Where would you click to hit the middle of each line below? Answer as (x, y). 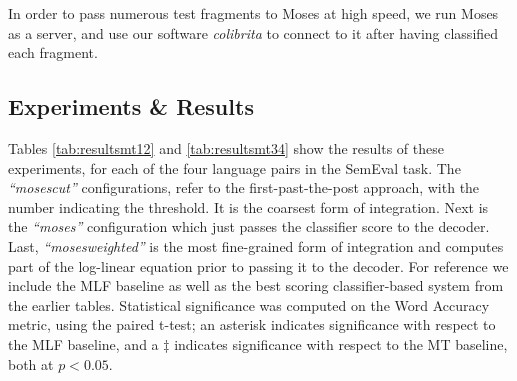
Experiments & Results (131, 106)
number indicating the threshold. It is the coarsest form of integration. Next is (248, 206)
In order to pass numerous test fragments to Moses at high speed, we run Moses (253, 13)
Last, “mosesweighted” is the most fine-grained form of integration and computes (256, 245)
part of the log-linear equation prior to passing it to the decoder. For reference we (258, 265)
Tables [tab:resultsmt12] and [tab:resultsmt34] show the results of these (226, 147)
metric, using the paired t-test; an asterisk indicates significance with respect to (252, 324)
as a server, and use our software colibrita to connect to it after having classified (253, 32)
